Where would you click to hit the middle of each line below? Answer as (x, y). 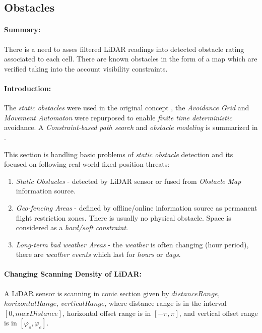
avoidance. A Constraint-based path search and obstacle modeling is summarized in (131, 127)
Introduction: (28, 88)
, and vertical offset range (218, 313)
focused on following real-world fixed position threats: (87, 164)
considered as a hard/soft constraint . (72, 227)
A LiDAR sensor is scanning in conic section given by (87, 293)
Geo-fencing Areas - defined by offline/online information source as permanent (137, 207)
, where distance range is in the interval (166, 303)
